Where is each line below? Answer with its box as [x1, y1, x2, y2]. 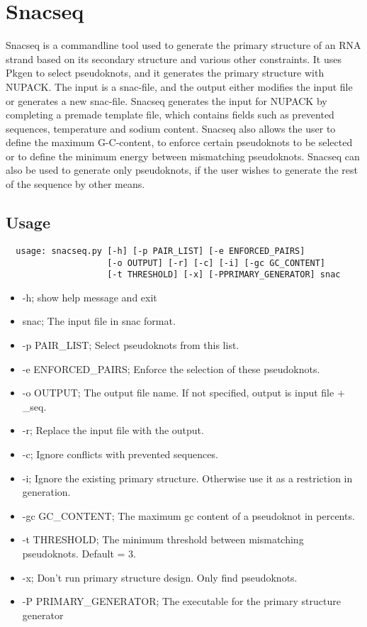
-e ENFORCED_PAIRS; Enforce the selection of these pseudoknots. [22, 361, 320, 376]
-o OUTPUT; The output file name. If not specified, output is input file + [22, 385, 345, 400]
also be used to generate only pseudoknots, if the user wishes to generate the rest [6, 162, 358, 177]
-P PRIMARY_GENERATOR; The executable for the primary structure [22, 594, 341, 609]
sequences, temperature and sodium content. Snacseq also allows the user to [6, 121, 336, 135]
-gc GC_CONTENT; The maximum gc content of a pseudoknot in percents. [22, 508, 355, 523]
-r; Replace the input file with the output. [22, 423, 204, 438]
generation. [22, 484, 71, 499]
